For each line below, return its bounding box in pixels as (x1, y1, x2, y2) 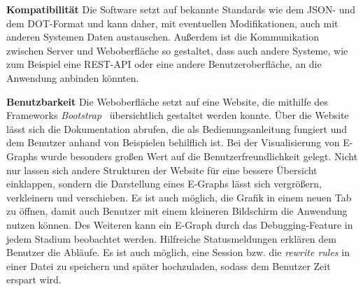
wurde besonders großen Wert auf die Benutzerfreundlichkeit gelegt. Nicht (41, 148, 358, 163)
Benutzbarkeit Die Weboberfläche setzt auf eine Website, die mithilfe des (6, 94, 328, 108)
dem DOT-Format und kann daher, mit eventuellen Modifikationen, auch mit (6, 15, 339, 30)
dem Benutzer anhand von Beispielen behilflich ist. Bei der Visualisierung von (6, 135, 340, 150)
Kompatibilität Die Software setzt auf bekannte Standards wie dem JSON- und (6, 2, 356, 16)
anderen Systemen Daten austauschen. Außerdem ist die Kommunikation (6, 29, 320, 44)
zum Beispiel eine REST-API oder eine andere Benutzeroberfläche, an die (6, 57, 322, 71)
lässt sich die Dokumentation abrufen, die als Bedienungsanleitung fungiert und (6, 121, 348, 136)
